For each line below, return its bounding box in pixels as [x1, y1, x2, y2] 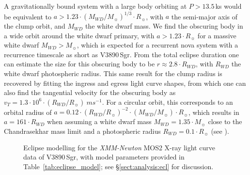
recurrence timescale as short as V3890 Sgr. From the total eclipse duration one [4, 49, 239, 59]
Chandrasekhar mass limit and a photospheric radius [4, 126, 161, 136]
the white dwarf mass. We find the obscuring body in [85, 21, 243, 31]
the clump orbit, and [4, 21, 65, 31]
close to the [208, 116, 242, 127]
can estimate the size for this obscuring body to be [4, 59, 155, 69]
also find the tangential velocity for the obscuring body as [4, 87, 176, 97]
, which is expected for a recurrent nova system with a [77, 40, 238, 50]
